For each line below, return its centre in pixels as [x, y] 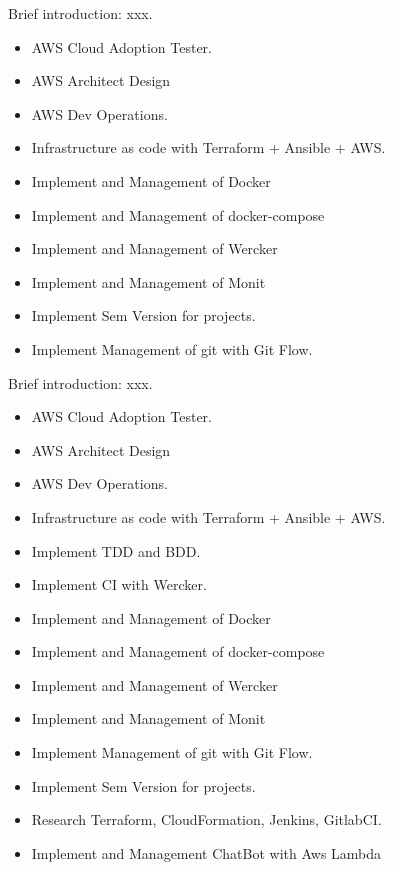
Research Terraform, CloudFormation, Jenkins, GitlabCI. [206, 819]
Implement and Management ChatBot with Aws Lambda [206, 852]
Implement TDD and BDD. [116, 550]
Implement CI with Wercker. [119, 584]
